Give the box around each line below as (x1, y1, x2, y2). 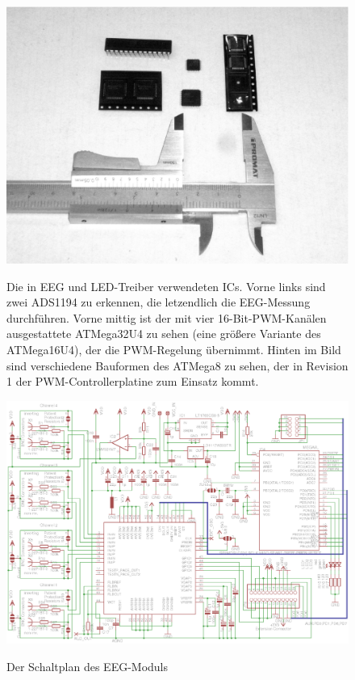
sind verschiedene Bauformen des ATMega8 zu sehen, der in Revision (6, 357, 349, 374)
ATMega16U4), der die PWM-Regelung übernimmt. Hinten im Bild (6, 340, 341, 357)
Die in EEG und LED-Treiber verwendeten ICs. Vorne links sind (6, 277, 326, 294)
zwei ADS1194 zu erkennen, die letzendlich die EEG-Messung (6, 294, 311, 310)
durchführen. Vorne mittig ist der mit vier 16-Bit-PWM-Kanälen (6, 309, 327, 326)
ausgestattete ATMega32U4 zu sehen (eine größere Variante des (6, 325, 321, 342)
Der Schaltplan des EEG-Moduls (6, 657, 169, 674)
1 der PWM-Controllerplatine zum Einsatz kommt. (6, 373, 259, 390)
